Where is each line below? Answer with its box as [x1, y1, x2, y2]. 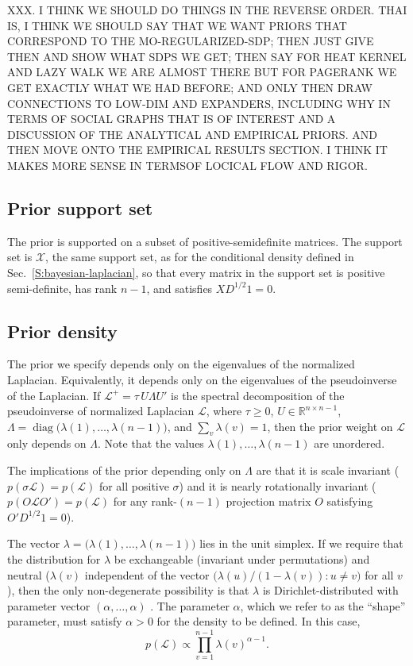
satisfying [326, 493, 373, 510]
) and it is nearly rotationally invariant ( [179, 477, 376, 494]
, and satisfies [146, 279, 213, 296]
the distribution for [7, 551, 101, 568]
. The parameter [150, 597, 230, 614]
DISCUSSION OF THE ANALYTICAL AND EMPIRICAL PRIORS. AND [7, 125, 377, 142]
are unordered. [314, 435, 385, 452]
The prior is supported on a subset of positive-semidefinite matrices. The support [7, 233, 403, 249]
